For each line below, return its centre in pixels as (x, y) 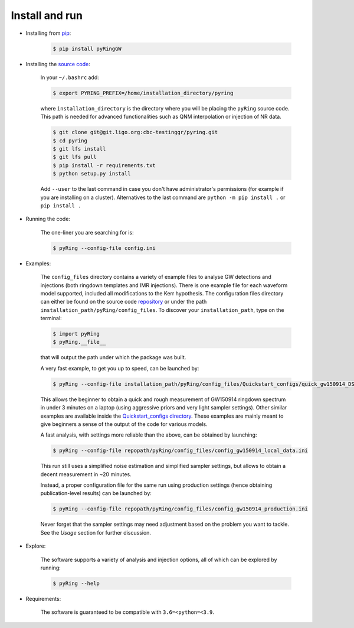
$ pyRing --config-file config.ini (104, 248)
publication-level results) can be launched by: (96, 493)
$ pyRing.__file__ (79, 342)
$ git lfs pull (75, 157)
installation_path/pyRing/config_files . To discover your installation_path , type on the (162, 310)
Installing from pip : (48, 33)
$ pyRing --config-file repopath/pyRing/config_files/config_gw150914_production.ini (180, 509)
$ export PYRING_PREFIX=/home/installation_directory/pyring (143, 93)
